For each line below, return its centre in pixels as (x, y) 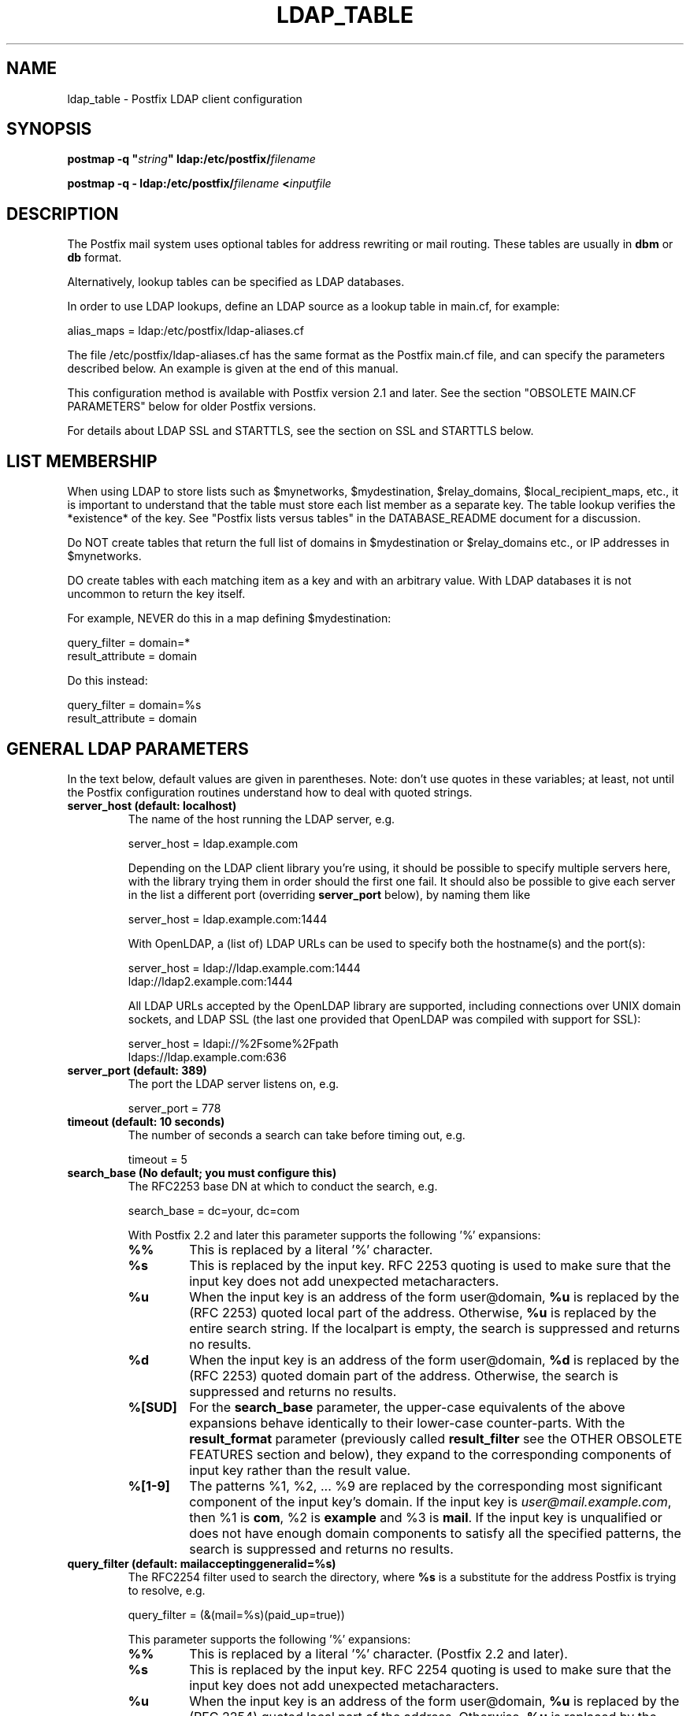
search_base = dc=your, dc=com (214, 1210)
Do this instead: (108, 681)
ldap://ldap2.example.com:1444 (210, 981)
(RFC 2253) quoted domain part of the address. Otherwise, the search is (404, 1375)
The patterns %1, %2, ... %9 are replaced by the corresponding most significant (426, 1486)
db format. (95, 258)
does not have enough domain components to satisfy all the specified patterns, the (435, 1533)
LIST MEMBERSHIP (82, 461)
